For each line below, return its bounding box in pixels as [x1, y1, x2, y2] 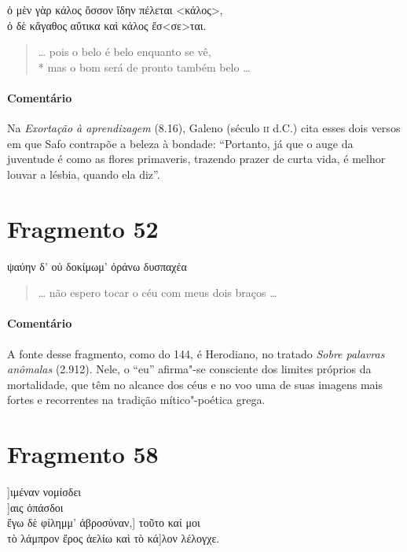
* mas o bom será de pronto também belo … [38, 58, 251, 75]
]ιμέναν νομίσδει [7, 483, 82, 500]
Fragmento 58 [7, 438, 159, 470]
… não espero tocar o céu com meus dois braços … [38, 284, 277, 301]
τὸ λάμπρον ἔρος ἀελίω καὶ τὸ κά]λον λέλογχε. [7, 529, 220, 546]
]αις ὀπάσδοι [7, 498, 64, 515]
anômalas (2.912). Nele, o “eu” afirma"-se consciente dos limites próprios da [7, 361, 372, 377]
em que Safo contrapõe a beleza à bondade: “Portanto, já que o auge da [7, 135, 354, 151]
